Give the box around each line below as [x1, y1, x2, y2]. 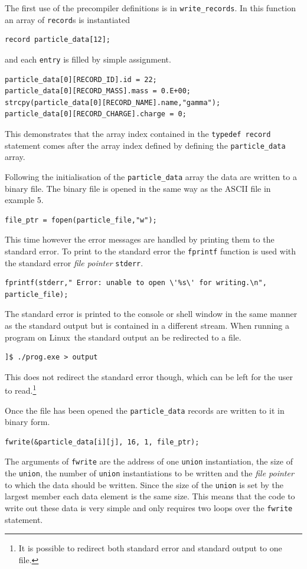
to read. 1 [5, 382, 37, 396]
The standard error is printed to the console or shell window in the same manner [5, 308, 298, 320]
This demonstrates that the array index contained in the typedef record [5, 127, 271, 139]
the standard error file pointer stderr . [5, 256, 143, 269]
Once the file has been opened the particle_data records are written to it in [5, 404, 285, 416]
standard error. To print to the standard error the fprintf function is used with [5, 244, 296, 257]
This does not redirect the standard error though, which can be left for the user [5, 370, 293, 382]
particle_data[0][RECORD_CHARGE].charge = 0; [5, 110, 187, 119]
